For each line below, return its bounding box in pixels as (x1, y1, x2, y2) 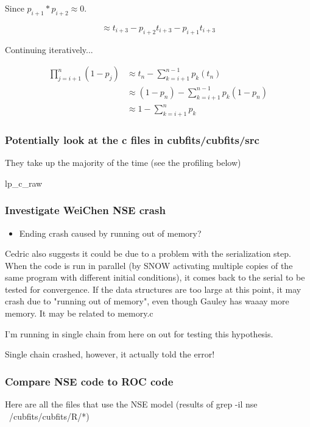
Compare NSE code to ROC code (5, 373, 174, 389)
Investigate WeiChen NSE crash (5, 203, 166, 218)
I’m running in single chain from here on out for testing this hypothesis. (5, 327, 273, 340)
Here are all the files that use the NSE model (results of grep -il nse (5, 398, 258, 411)
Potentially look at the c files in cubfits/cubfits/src (5, 132, 259, 147)
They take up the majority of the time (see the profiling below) (5, 156, 241, 169)
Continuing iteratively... (5, 43, 93, 56)
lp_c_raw (5, 176, 43, 189)
